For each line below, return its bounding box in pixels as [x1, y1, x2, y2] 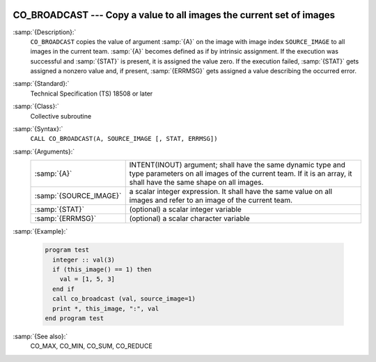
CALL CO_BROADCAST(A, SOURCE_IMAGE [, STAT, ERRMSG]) [30, 135, 218, 143]
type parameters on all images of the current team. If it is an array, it [129, 169, 352, 179]
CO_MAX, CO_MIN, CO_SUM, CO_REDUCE [30, 342, 152, 350]
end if [52, 285, 75, 293]
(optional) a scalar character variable [129, 213, 250, 223]
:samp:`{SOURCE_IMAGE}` [34, 191, 122, 201]
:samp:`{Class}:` [13, 102, 59, 111]
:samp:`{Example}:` [13, 227, 68, 236]
